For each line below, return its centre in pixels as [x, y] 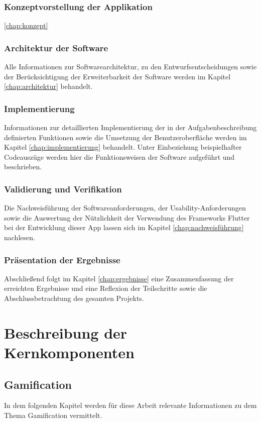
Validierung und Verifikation [63, 189]
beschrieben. [23, 167]
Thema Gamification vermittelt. [53, 415]
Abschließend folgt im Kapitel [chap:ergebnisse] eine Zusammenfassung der [119, 278]
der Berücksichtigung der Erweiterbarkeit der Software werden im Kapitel [117, 76]
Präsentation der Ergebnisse [62, 259]
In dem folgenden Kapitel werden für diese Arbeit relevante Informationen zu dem [130, 405]
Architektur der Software [56, 47]
